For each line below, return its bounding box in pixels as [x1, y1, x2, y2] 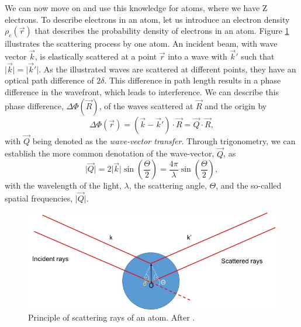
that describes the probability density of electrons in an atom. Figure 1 [34, 25, 289, 37]
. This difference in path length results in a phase [104, 74, 281, 86]
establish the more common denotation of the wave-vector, [5, 147, 214, 159]
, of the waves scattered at [99, 99, 193, 112]
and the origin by [205, 99, 267, 112]
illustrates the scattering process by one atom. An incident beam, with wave [5, 37, 278, 50]
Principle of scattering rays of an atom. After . [28, 311, 195, 323]
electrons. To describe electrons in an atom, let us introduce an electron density [5, 13, 290, 25]
